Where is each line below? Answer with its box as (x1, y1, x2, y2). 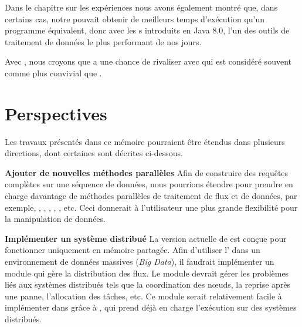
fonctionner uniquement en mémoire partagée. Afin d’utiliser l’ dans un (5, 244, 260, 256)
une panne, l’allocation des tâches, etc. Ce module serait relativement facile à (5, 289, 282, 302)
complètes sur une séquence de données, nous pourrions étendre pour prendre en (5, 178, 293, 190)
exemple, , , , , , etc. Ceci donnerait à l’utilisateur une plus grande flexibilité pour (5, 201, 298, 213)
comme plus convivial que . (5, 66, 102, 79)
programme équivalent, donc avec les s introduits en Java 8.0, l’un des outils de (5, 24, 290, 36)
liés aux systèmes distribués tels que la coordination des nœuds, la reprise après (5, 278, 291, 291)
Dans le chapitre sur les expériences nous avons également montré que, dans (5, 1, 278, 13)
